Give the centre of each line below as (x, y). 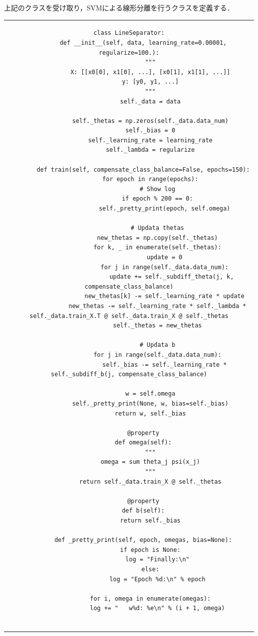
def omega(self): (143, 443)
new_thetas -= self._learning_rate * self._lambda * (158, 306)
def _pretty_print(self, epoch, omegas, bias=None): (143, 540)
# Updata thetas (157, 228)
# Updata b (158, 345)
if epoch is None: (150, 550)
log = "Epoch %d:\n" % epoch (157, 579)
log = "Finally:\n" (157, 560)
